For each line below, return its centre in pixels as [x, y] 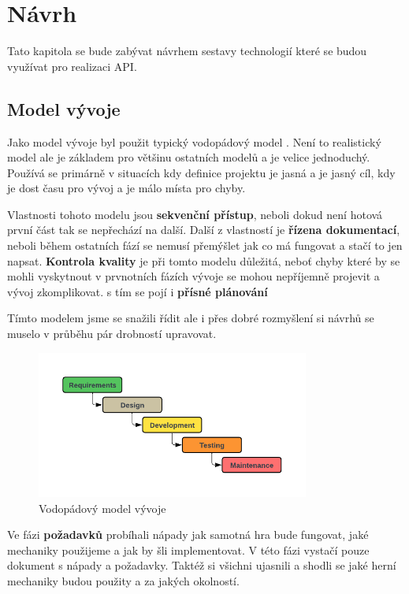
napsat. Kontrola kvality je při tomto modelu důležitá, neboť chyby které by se [204, 260]
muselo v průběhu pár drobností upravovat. [112, 334]
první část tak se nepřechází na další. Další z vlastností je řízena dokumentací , [204, 230]
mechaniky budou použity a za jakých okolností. [123, 580]
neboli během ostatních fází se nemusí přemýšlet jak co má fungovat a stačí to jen [205, 245]
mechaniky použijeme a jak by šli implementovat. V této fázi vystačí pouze [188, 549]
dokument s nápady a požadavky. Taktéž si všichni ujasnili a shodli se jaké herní [202, 565]
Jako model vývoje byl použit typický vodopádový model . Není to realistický [194, 141]
